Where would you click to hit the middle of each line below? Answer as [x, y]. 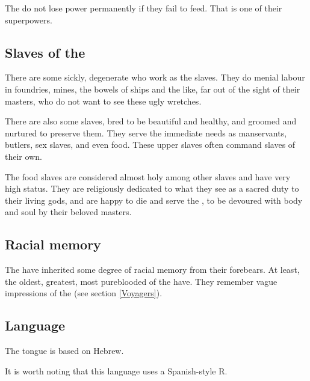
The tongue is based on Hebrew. [64, 351]
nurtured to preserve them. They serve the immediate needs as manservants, [146, 133]
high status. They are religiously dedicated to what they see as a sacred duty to [152, 188]
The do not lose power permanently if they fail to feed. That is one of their [144, 8]
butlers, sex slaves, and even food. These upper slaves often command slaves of [150, 145]
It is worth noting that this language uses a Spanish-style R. [116, 370]
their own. [23, 156]
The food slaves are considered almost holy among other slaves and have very [148, 176]
